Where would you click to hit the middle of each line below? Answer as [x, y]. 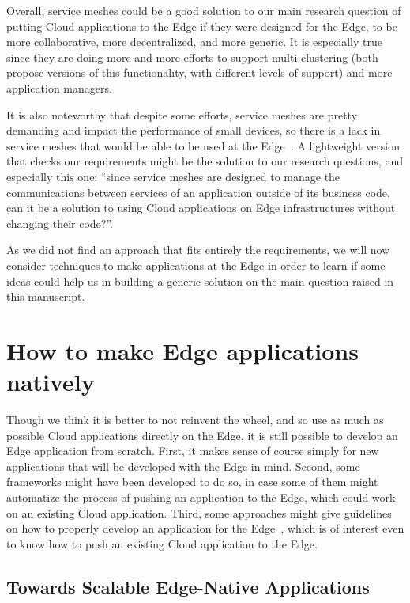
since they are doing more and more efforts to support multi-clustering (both [192, 57]
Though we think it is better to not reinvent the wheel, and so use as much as [195, 419]
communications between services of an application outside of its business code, [198, 192]
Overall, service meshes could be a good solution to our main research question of [204, 10]
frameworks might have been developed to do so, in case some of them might [192, 482]
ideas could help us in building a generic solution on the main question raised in [200, 281]
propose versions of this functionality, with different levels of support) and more [199, 72]
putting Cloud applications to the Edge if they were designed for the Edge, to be [202, 26]
